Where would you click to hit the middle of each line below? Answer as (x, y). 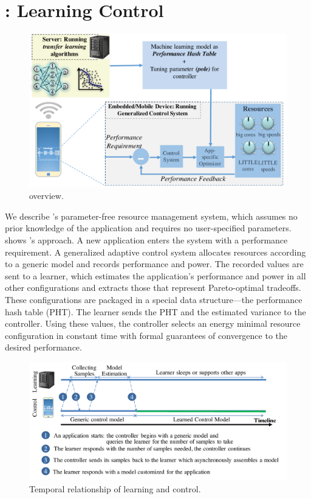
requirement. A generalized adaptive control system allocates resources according (155, 252)
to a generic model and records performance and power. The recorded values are (154, 264)
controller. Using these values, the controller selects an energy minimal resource (153, 323)
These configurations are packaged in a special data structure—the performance (154, 300)
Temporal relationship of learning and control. (115, 488)
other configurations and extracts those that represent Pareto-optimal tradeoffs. (153, 288)
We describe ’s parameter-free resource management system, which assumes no (151, 216)
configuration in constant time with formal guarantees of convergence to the (146, 335)
